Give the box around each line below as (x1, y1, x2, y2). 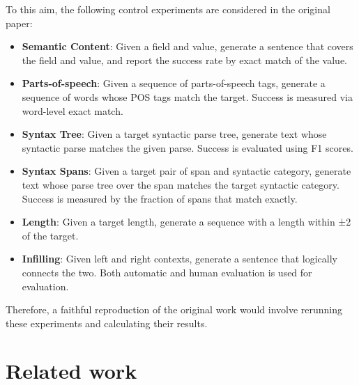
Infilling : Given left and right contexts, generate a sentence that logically (22, 251, 337, 266)
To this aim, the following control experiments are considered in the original (6, 2, 330, 16)
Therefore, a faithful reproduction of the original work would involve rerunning (6, 302, 343, 317)
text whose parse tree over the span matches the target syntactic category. (22, 177, 339, 191)
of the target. (22, 228, 79, 242)
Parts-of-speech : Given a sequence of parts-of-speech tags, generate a (22, 76, 326, 91)
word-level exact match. (22, 103, 123, 118)
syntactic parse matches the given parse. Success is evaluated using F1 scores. (22, 140, 353, 155)
